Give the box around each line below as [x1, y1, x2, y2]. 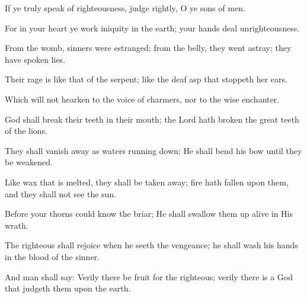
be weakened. [5, 156, 53, 168]
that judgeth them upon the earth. [5, 282, 131, 294]
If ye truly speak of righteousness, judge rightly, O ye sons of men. [5, 2, 245, 14]
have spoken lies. [5, 53, 66, 65]
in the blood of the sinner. [5, 250, 100, 262]
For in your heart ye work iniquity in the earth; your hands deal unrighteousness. [5, 21, 300, 34]
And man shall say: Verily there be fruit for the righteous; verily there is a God [5, 270, 293, 283]
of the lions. [5, 124, 48, 137]
